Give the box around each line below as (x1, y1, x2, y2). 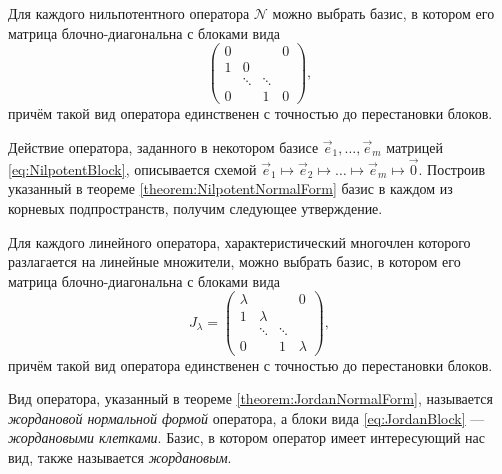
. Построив (418, 158, 486, 179)
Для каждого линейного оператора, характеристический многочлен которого (8, 231, 471, 252)
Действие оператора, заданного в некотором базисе (8, 136, 319, 157)
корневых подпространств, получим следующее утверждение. (8, 197, 383, 218)
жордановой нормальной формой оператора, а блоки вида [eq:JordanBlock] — (8, 407, 485, 428)
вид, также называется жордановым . (8, 446, 232, 467)
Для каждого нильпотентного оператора (8, 3, 250, 23)
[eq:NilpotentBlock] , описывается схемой (8, 158, 257, 179)
